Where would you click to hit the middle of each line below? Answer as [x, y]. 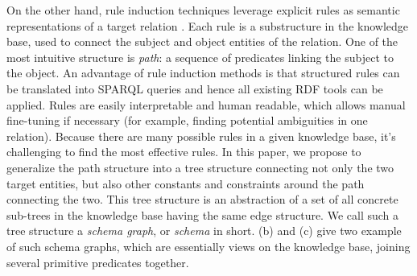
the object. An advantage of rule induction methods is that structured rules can [203, 73]
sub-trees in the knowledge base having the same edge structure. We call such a [203, 214]
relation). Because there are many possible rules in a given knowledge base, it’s [201, 136]
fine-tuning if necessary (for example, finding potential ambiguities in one [187, 120]
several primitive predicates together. [98, 262]
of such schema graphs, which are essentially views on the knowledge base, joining [208, 246]
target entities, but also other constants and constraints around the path [186, 183]
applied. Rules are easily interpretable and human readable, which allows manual [206, 104]
